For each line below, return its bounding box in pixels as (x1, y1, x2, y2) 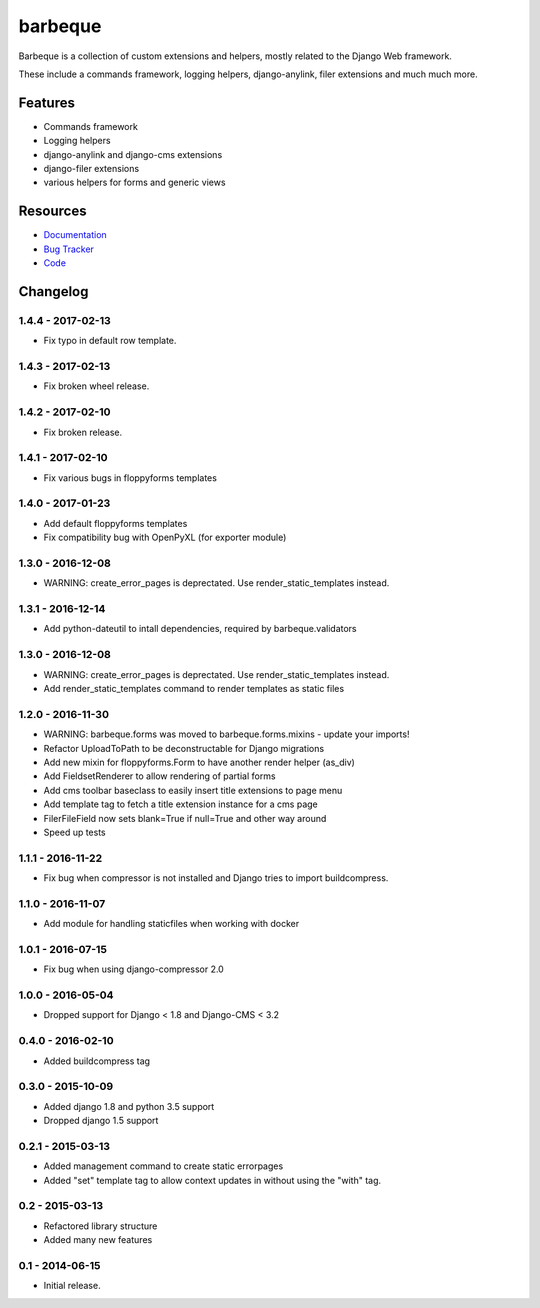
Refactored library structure (43, 1220, 158, 1232)
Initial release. (43, 1280, 101, 1292)
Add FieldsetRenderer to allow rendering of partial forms (43, 770, 276, 782)
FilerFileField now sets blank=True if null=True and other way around (43, 812, 327, 824)
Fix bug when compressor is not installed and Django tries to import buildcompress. (43, 872, 389, 884)
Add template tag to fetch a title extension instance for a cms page (43, 798, 319, 810)
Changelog (18, 283, 89, 300)
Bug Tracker (43, 243, 95, 255)
